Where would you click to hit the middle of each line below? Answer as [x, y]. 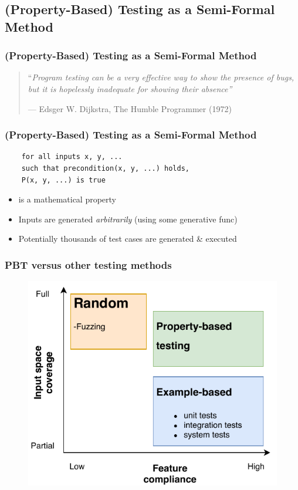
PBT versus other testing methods [88, 264]
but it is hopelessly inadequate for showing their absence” [130, 88]
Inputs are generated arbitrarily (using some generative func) [128, 219]
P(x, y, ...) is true [63, 180]
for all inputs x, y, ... [72, 157]
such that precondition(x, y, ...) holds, [105, 168]
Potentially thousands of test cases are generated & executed [128, 239]
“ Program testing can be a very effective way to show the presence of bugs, [161, 77]
